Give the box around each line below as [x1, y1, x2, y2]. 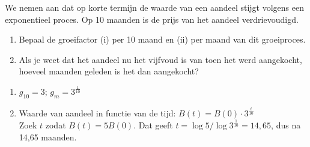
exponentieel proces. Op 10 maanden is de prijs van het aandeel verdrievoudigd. [5, 13, 299, 25]
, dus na [271, 119, 301, 131]
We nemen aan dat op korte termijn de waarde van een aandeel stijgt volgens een [5, 1, 305, 13]
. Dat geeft [133, 119, 173, 131]
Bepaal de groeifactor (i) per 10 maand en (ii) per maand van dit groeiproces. [19, 33, 306, 46]
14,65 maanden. [19, 131, 77, 143]
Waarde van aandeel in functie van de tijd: [19, 107, 176, 119]
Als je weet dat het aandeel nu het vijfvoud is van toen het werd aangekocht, [19, 53, 302, 65]
